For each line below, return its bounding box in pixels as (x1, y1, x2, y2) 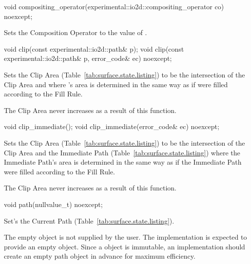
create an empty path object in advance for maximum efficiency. (4, 251, 195, 261)
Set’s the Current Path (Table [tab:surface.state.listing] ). (4, 215, 174, 226)
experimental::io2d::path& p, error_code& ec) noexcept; (4, 53, 172, 63)
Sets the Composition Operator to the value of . (4, 27, 147, 38)
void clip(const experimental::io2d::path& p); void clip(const (4, 43, 184, 54)
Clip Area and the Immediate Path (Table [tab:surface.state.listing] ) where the (4, 147, 240, 157)
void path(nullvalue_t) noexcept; (4, 199, 103, 209)
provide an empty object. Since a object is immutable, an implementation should (4, 241, 245, 251)
